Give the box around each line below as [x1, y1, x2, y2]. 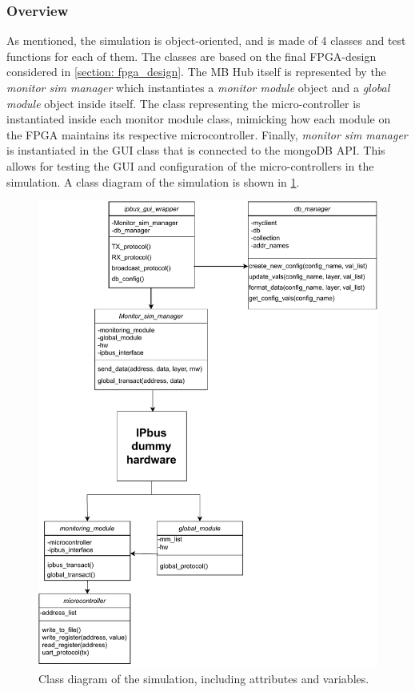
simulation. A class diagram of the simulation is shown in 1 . [6, 173, 300, 190]
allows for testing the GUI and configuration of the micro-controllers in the [6, 157, 374, 174]
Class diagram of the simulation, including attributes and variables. [38, 670, 369, 686]
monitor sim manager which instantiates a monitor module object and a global [6, 79, 390, 95]
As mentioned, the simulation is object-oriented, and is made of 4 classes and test [6, 32, 406, 49]
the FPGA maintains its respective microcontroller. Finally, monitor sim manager [6, 126, 408, 143]
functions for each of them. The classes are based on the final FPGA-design [6, 47, 377, 64]
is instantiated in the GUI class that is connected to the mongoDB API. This [6, 142, 385, 159]
